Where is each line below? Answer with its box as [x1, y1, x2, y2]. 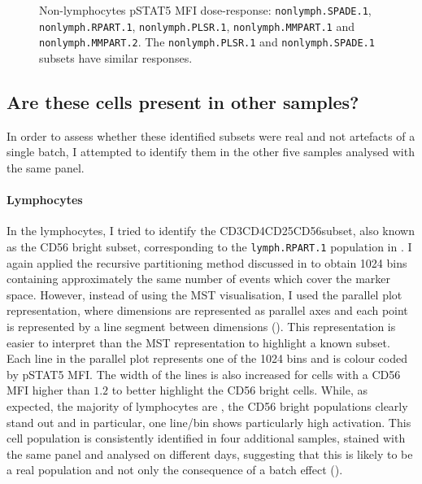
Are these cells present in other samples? [7, 89, 359, 114]
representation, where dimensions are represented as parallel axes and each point [7, 302, 408, 319]
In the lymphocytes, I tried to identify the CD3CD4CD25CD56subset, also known [7, 222, 415, 239]
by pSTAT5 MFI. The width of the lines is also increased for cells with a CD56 [7, 365, 401, 382]
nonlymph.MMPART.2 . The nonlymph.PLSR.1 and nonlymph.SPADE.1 [39, 33, 375, 50]
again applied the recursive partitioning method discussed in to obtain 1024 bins [7, 254, 407, 271]
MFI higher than [7, 382, 90, 399]
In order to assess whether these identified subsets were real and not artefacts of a [7, 127, 415, 144]
